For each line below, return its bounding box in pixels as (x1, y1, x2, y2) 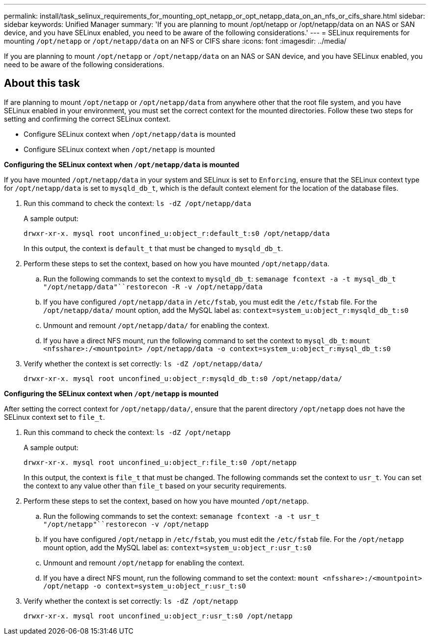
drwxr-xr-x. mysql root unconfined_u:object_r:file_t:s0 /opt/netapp (24, 458, 297, 466)
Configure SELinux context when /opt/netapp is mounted (24, 145, 215, 153)
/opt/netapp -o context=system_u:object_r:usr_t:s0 (43, 582, 246, 590)
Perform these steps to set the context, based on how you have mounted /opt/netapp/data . (24, 259, 330, 268)
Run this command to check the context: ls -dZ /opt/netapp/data (24, 199, 251, 207)
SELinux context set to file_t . (4, 412, 105, 421)
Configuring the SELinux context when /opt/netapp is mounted (4, 389, 219, 398)
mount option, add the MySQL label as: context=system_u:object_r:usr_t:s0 (43, 543, 312, 552)
